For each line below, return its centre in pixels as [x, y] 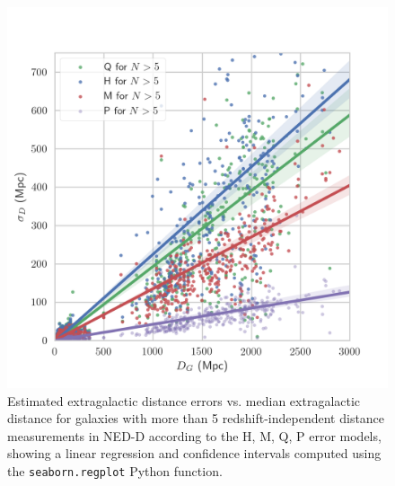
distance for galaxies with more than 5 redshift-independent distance [196, 418]
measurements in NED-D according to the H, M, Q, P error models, [194, 435]
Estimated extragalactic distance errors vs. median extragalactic [184, 400]
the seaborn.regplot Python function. [115, 470]
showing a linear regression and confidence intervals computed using [194, 453]
